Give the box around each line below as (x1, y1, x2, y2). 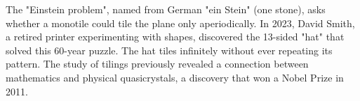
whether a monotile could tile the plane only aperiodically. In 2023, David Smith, (6, 15, 355, 30)
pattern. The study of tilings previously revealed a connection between (6, 56, 309, 71)
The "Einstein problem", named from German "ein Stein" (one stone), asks (6, 2, 326, 16)
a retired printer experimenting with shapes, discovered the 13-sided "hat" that (6, 29, 345, 44)
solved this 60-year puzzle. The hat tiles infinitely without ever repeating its (6, 42, 333, 57)
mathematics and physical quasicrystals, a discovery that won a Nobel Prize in (6, 70, 344, 84)
